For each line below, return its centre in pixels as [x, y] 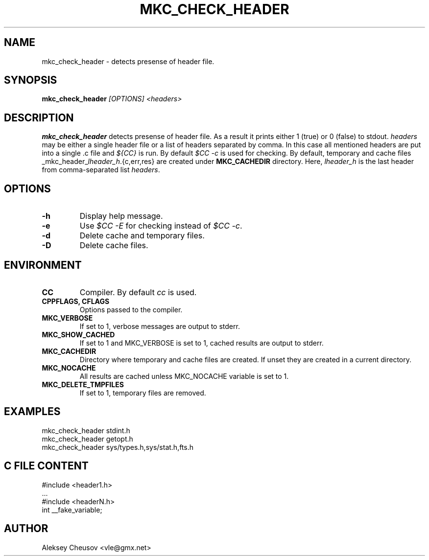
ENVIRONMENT [43, 265]
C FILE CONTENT [46, 466]
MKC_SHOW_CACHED [78, 334]
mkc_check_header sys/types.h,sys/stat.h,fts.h [118, 447]
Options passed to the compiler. [131, 309]
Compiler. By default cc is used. [138, 292]
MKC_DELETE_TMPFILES [83, 384]
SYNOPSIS [31, 80]
